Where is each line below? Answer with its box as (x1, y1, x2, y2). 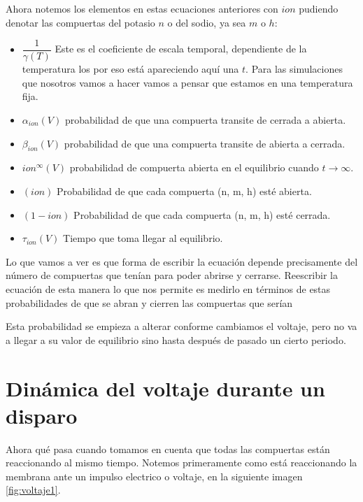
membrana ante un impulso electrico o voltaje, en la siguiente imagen (6, 468, 303, 483)
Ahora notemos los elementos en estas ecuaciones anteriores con (6, 1, 278, 15)
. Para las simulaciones (245, 62, 343, 76)
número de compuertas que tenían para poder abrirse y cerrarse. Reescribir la (6, 268, 338, 282)
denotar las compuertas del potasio (6, 15, 155, 29)
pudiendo (299, 1, 339, 15)
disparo (6, 401, 78, 429)
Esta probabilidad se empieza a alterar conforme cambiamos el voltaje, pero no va (6, 319, 357, 334)
